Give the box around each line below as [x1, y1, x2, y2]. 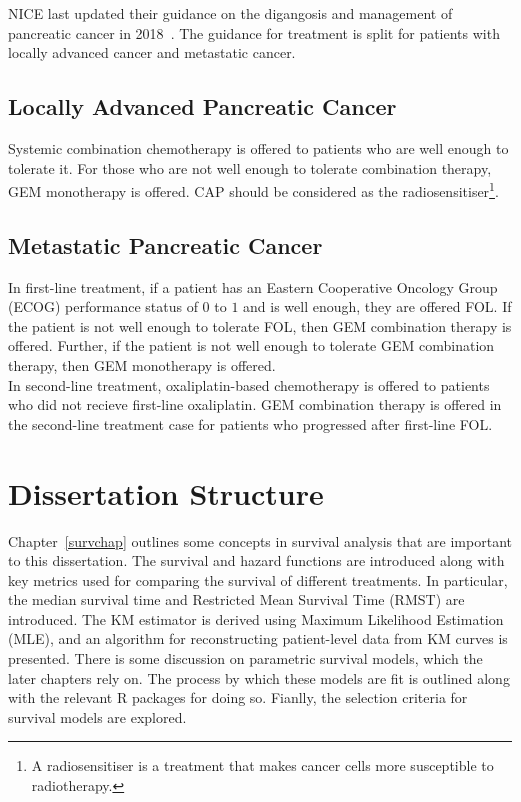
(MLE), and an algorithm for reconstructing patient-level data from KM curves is [8, 628, 508, 649]
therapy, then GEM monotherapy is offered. [8, 355, 276, 375]
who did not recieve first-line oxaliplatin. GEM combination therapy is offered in [8, 394, 502, 415]
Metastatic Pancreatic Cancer [8, 229, 323, 260]
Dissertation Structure [8, 472, 324, 513]
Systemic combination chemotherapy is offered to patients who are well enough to [8, 137, 509, 158]
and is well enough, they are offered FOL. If [243, 296, 512, 317]
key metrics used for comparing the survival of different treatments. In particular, [8, 569, 508, 590]
